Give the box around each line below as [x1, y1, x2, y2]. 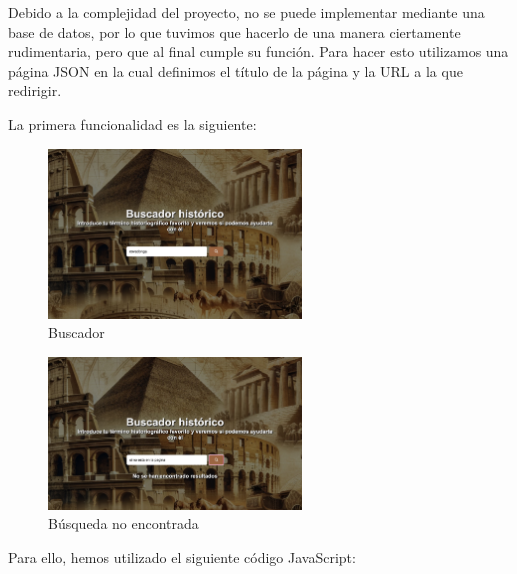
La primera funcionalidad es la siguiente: [8, 113, 257, 134]
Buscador [48, 322, 105, 343]
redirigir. [8, 80, 62, 101]
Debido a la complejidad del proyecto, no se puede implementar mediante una [8, 2, 485, 22]
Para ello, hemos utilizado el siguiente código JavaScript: [8, 546, 356, 567]
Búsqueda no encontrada [48, 513, 199, 534]
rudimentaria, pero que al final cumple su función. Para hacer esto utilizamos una [8, 41, 509, 62]
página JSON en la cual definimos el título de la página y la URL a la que [8, 60, 463, 81]
